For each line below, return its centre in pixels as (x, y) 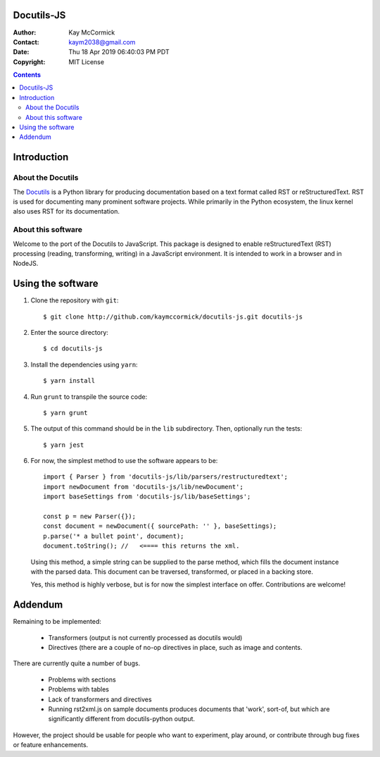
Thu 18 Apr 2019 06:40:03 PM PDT (119, 52)
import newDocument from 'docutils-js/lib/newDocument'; (144, 487)
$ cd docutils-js (73, 349)
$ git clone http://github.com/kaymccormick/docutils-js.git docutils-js (173, 316)
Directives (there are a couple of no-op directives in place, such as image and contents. (175, 648)
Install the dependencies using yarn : (84, 364)
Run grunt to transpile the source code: (89, 396)
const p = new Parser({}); (90, 517)
